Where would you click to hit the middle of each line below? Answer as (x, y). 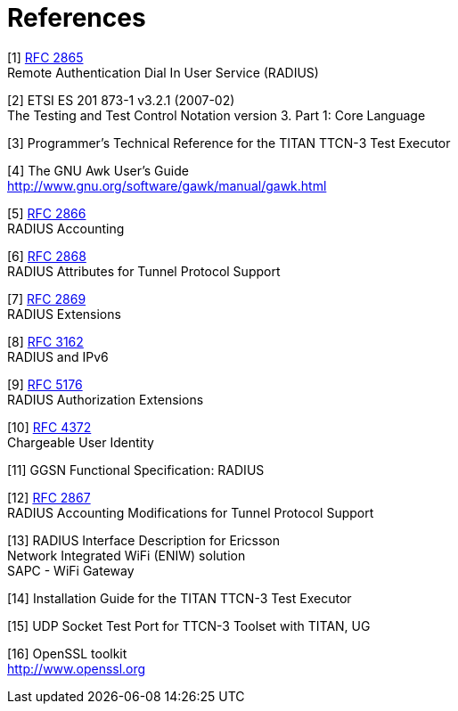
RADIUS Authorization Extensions (106, 399)
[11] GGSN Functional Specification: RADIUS (136, 470)
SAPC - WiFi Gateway (71, 570)
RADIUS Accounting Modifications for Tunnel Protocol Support (191, 512)
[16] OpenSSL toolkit (67, 653)
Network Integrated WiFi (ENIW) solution (127, 555)
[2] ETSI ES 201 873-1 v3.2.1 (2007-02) (121, 100)
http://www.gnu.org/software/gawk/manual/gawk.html (167, 185)
